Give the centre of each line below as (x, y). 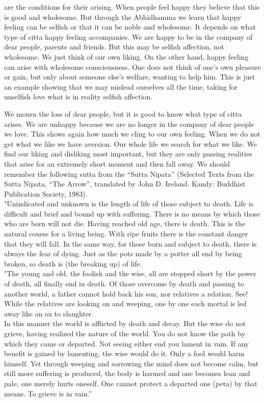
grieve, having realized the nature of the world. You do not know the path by (125, 333)
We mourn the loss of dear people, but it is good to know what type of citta (123, 113)
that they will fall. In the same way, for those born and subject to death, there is (130, 243)
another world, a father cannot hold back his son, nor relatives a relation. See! (126, 293)
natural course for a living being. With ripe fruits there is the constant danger (126, 234)
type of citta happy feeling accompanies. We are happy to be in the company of (128, 36)
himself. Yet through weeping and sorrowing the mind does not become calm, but (131, 363)
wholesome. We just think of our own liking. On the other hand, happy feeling (126, 56)
